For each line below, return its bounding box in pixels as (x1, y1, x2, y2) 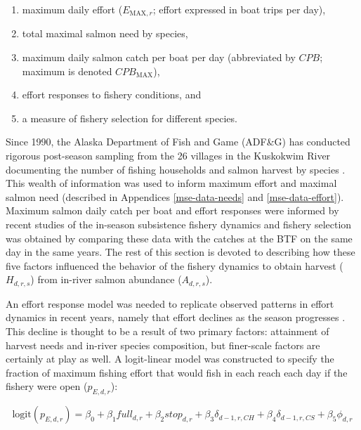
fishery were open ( (6, 379, 88, 393)
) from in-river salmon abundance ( (30, 272, 182, 287)
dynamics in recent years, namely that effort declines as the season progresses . (6, 310, 346, 325)
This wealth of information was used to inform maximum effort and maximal (6, 176, 337, 190)
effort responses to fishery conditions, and (22, 87, 202, 102)
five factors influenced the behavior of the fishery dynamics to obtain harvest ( (6, 258, 343, 273)
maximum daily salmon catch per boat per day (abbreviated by (22, 50, 296, 65)
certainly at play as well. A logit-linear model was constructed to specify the (6, 351, 334, 366)
